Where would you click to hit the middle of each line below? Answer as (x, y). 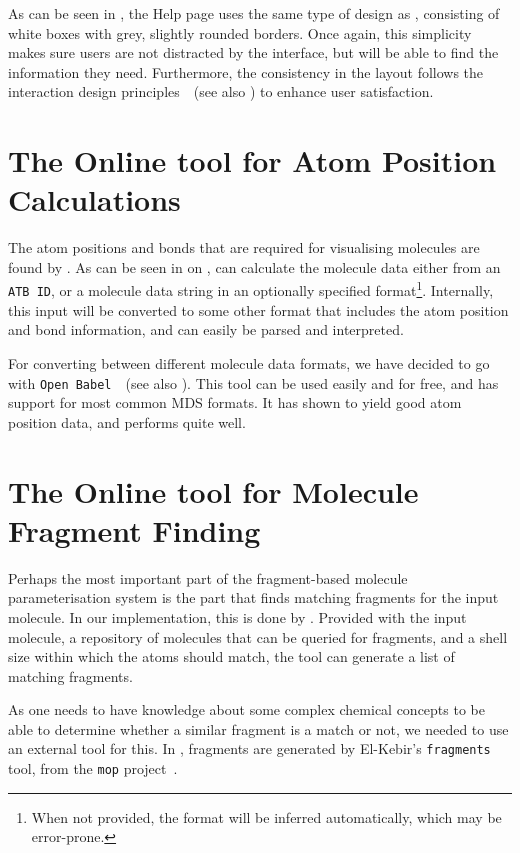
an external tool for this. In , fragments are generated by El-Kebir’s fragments (249, 748)
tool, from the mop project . (93, 768)
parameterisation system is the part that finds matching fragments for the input (253, 597)
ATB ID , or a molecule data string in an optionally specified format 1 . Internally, (251, 289)
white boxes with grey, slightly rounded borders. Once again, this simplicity (240, 32)
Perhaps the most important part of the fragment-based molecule (208, 577)
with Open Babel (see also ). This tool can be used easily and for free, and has (253, 382)
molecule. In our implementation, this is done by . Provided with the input (237, 616)
